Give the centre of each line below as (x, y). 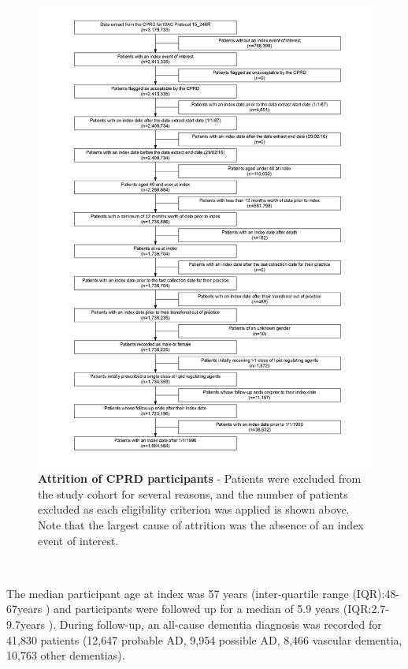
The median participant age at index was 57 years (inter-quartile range (178, 593)
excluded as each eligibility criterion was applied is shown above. (194, 509)
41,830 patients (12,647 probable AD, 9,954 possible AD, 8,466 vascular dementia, (204, 639)
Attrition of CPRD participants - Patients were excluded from (200, 478)
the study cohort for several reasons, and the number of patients (193, 493)
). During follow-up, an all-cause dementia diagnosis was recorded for (215, 624)
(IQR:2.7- (366, 609)
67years (24, 609)
